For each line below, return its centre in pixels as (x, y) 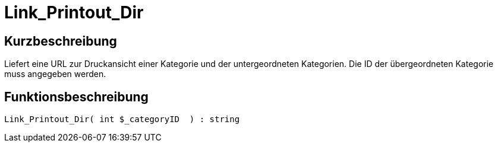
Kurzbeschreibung (61, 41)
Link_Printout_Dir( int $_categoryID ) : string (122, 119)
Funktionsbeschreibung (76, 97)
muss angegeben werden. (55, 74)
